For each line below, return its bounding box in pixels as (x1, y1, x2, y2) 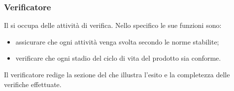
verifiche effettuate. (4, 79, 62, 89)
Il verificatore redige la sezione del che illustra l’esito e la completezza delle (4, 69, 230, 79)
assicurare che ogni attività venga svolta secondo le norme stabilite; (15, 36, 219, 46)
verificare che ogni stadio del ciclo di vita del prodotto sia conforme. (15, 53, 221, 63)
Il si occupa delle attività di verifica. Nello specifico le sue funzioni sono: (4, 20, 222, 30)
